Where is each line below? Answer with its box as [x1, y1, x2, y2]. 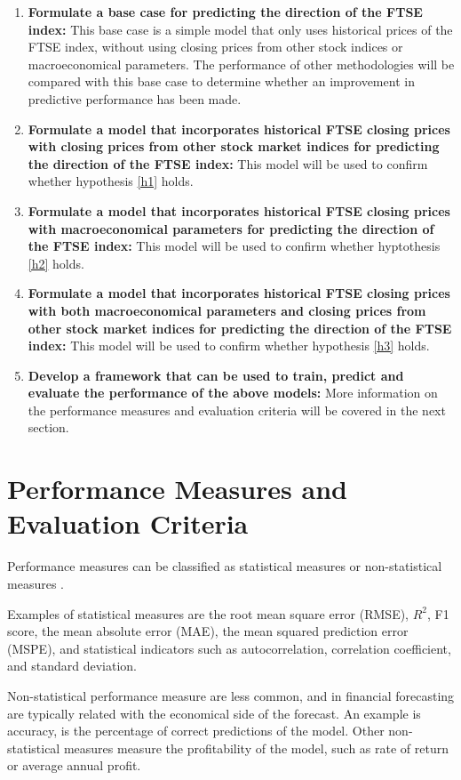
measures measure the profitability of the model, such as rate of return [63, 738, 449, 757]
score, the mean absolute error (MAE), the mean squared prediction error [7, 622, 409, 640]
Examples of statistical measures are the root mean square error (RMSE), [7, 604, 409, 623]
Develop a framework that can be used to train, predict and [28, 366, 404, 384]
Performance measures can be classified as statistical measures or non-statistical [7, 557, 442, 575]
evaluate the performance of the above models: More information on [28, 383, 438, 402]
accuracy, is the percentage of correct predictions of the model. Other [7, 721, 385, 740]
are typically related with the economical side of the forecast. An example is [7, 704, 421, 722]
